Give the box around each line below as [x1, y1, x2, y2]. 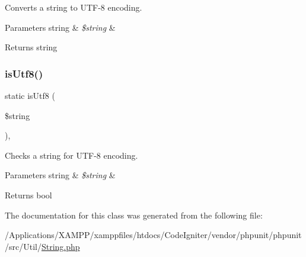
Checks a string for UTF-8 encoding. [5, 149, 138, 161]
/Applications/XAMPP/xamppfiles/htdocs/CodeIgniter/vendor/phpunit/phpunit [5, 229, 302, 241]
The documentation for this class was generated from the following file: [5, 208, 263, 221]
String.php [41, 240, 80, 252]
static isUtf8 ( [5, 89, 55, 101]
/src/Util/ [5, 240, 42, 252]
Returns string [5, 41, 58, 53]
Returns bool [5, 188, 52, 201]
